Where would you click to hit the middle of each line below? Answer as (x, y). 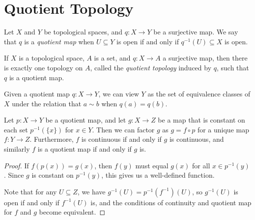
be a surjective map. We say (196, 32)
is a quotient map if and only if (85, 149)
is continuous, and (197, 139)
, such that (233, 67)
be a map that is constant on (201, 120)
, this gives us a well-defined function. (158, 175)
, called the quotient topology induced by (151, 67)
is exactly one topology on (43, 67)
